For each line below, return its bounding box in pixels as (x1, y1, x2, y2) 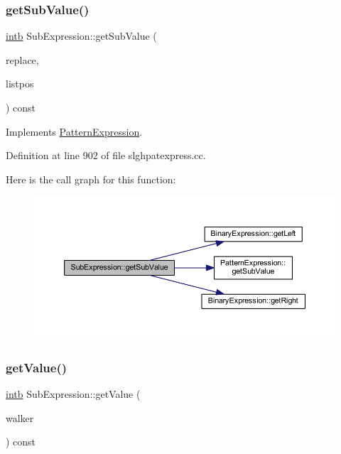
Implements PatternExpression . (6, 124, 143, 139)
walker (6, 410, 34, 425)
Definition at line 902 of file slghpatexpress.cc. (6, 148, 206, 163)
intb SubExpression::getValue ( (6, 387, 141, 401)
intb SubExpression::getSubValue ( (6, 28, 157, 43)
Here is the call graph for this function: (6, 171, 176, 186)
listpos (6, 76, 34, 91)
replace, (6, 52, 39, 67)
